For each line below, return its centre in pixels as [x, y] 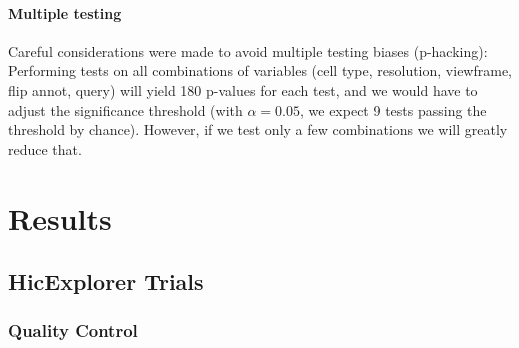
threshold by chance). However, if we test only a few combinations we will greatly [258, 129]
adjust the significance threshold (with [125, 109]
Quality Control [73, 330]
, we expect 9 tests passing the [393, 109]
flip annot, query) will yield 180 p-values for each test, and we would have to [243, 89]
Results [60, 217]
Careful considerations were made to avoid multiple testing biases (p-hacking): [248, 50]
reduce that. [45, 148]
